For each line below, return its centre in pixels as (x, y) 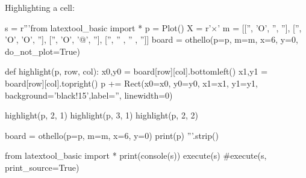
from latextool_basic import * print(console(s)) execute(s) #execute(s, (136, 155)
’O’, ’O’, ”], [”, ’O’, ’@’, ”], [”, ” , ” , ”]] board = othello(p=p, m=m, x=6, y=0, (151, 39)
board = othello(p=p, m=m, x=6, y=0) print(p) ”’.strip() (112, 135)
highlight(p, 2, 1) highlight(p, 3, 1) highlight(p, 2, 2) (101, 115)
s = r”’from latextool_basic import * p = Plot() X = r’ (108, 27)
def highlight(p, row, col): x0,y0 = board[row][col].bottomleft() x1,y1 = (136, 71)
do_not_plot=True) (42, 51)
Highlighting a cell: (40, 7)
